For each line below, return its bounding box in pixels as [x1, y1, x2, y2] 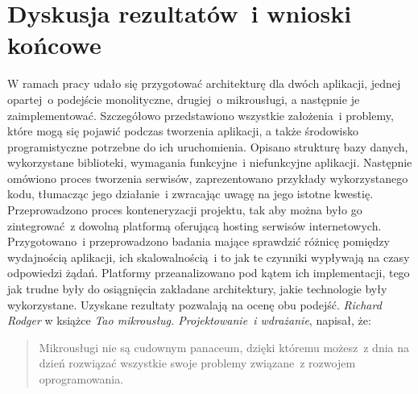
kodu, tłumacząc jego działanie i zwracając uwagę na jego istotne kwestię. [7, 185, 374, 202]
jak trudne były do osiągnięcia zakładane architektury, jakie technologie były [7, 280, 387, 297]
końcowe [7, 28, 101, 61]
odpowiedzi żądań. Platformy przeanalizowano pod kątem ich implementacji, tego [7, 264, 410, 281]
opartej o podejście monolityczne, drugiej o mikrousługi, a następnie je [7, 90, 360, 107]
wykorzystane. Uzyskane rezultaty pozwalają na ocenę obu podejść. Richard [7, 296, 382, 313]
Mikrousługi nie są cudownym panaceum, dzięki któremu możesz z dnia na [39, 338, 410, 355]
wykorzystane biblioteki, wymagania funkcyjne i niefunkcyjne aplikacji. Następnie [7, 154, 412, 171]
